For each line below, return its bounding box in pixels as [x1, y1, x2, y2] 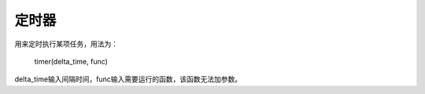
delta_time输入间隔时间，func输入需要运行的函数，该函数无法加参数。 [14, 74, 242, 84]
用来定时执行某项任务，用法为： [14, 39, 118, 49]
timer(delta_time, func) [34, 56, 108, 66]
